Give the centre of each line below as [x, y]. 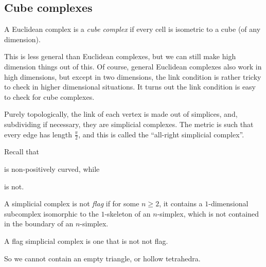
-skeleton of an [128, 213]
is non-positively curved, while [52, 168]
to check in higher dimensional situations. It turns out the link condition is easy [130, 87]
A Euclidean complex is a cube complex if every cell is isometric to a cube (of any [132, 29]
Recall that [22, 152]
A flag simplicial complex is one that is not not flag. [86, 241]
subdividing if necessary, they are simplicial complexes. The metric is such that [129, 124]
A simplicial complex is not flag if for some [72, 203]
